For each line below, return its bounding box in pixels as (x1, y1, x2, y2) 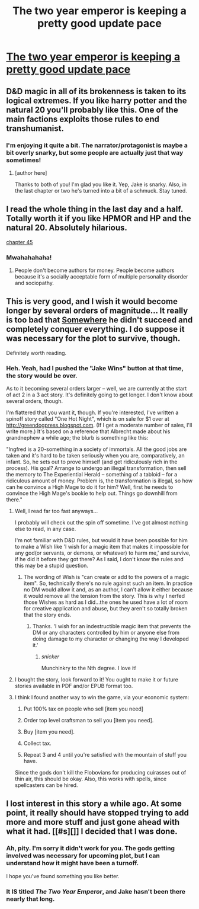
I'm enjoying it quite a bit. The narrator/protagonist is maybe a (6, 141, 188, 149)
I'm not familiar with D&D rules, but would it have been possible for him (14, 537, 188, 544)
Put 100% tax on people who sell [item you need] (23, 705, 144, 712)
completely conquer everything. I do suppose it (6, 324, 185, 334)
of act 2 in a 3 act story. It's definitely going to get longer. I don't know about (6, 391, 193, 398)
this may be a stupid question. (14, 562, 89, 569)
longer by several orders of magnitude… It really (6, 306, 188, 316)
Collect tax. (23, 740, 52, 747)
